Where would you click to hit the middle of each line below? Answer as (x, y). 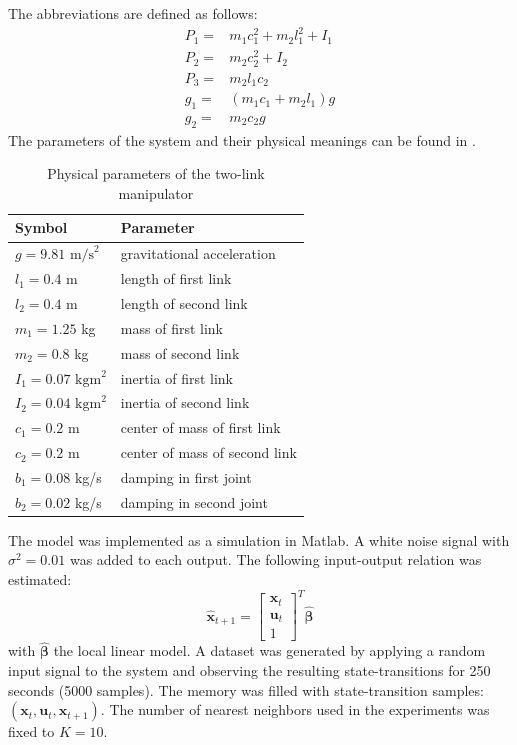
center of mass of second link (208, 452)
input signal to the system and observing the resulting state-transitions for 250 (249, 669)
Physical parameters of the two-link (156, 173)
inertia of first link (177, 377)
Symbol (41, 227)
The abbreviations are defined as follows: (133, 13)
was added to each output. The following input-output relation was (275, 559)
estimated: (40, 579)
